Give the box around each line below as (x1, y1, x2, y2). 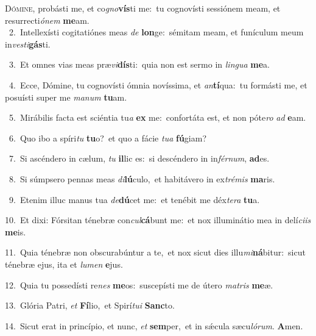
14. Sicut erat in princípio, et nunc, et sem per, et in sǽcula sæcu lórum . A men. (5, 319, 303, 332)
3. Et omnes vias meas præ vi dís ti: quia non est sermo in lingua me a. (9, 58, 270, 71)
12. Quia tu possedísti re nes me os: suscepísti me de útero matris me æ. (5, 278, 273, 291)
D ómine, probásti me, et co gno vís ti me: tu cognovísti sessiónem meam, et (5, 2, 281, 14)
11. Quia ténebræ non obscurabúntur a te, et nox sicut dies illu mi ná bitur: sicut (5, 246, 306, 259)
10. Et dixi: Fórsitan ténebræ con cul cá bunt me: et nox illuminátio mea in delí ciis (5, 213, 311, 226)
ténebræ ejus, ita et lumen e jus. (5, 257, 123, 270)
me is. (5, 225, 26, 238)
